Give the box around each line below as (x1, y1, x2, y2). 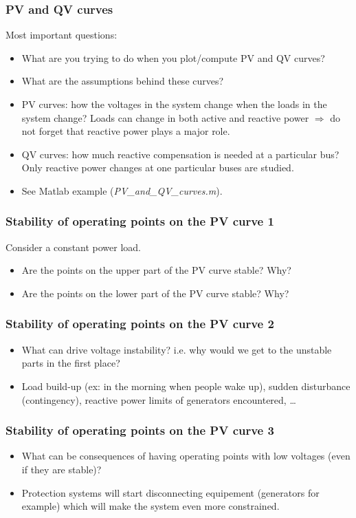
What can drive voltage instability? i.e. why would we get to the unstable (21, 342, 332, 356)
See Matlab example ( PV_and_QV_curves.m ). (21, 183, 223, 197)
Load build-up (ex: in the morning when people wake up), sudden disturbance (21, 378, 351, 393)
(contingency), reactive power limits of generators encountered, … (21, 392, 296, 407)
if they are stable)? (21, 462, 102, 476)
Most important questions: (5, 28, 118, 42)
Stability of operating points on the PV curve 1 (5, 213, 274, 230)
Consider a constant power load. (5, 239, 142, 254)
